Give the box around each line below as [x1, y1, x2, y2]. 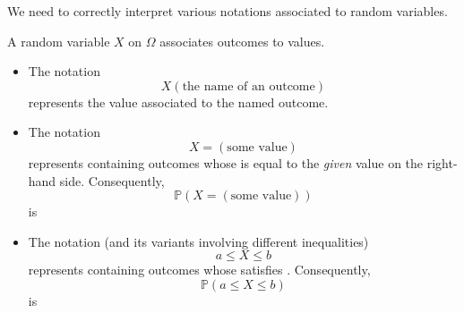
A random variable [7, 31, 110, 50]
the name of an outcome [182, 80, 315, 93]
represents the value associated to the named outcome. [28, 92, 329, 111]
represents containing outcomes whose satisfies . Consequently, [28, 260, 371, 279]
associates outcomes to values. [159, 31, 325, 50]
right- [426, 153, 458, 172]
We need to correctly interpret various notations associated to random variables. [7, 2, 448, 20]
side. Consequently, [59, 171, 165, 190]
